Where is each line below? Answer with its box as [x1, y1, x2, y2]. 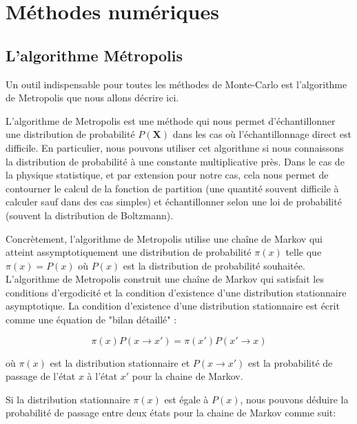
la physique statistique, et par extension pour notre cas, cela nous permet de [6, 168, 329, 182]
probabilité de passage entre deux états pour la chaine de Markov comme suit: [6, 405, 336, 420]
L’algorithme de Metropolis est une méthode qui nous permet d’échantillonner [6, 113, 336, 128]
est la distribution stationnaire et [50, 355, 190, 370]
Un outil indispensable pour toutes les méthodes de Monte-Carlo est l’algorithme [6, 77, 347, 91]
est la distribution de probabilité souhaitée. [123, 258, 305, 272]
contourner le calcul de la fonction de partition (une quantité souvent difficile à [6, 181, 339, 195]
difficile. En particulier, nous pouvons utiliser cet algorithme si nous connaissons [6, 140, 344, 154]
